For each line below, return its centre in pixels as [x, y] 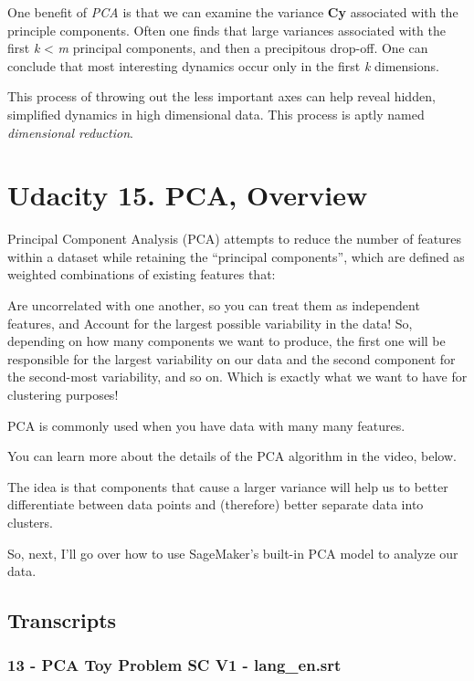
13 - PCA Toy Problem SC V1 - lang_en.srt [174, 665]
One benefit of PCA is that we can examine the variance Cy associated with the [233, 12]
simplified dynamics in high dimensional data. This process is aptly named [216, 114]
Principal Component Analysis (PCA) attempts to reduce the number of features [235, 239]
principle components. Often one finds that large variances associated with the [227, 30]
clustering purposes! [63, 395]
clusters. [30, 522]
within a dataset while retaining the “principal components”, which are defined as [236, 256]
